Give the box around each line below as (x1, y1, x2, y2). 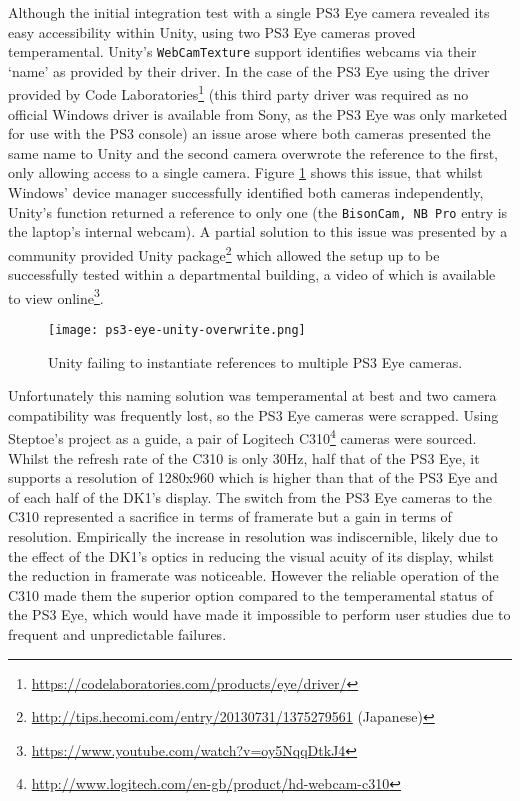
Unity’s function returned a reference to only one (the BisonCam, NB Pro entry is (8, 201, 508, 222)
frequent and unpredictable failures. (8, 624, 227, 645)
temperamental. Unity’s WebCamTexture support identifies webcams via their (8, 41, 477, 62)
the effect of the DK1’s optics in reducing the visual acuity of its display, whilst (8, 545, 495, 566)
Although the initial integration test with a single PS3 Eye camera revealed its (8, 2, 490, 22)
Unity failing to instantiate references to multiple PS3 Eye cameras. (48, 351, 463, 372)
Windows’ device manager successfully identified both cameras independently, (8, 182, 484, 203)
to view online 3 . (8, 284, 104, 308)
